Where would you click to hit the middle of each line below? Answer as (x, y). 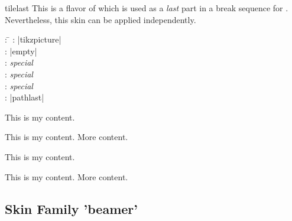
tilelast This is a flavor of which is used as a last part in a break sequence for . (147, 8)
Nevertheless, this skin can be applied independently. (100, 19)
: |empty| (21, 51)
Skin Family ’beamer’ (71, 208)
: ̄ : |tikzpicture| (33, 39)
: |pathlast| (25, 97)
